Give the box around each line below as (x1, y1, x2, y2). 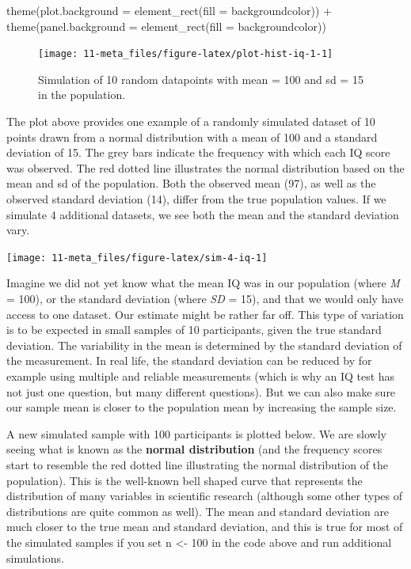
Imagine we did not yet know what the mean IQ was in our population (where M (6, 275, 400, 291)
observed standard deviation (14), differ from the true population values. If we (6, 191, 386, 207)
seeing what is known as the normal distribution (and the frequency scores (6, 441, 382, 457)
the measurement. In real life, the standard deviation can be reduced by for (6, 352, 372, 369)
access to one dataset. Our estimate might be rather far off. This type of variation (6, 305, 404, 322)
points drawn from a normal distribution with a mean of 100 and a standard (6, 128, 378, 145)
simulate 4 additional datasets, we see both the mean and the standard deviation (6, 206, 399, 222)
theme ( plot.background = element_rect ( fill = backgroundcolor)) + (6, 2, 332, 18)
